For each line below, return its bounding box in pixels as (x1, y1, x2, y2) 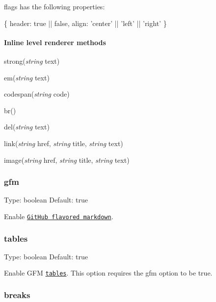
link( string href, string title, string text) (4, 138, 123, 148)
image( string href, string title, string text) (4, 154, 130, 165)
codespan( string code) (4, 89, 70, 99)
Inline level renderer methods (4, 37, 106, 47)
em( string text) (4, 72, 50, 82)
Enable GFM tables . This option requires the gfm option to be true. (4, 268, 213, 278)
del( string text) (4, 122, 50, 132)
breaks (4, 289, 30, 301)
